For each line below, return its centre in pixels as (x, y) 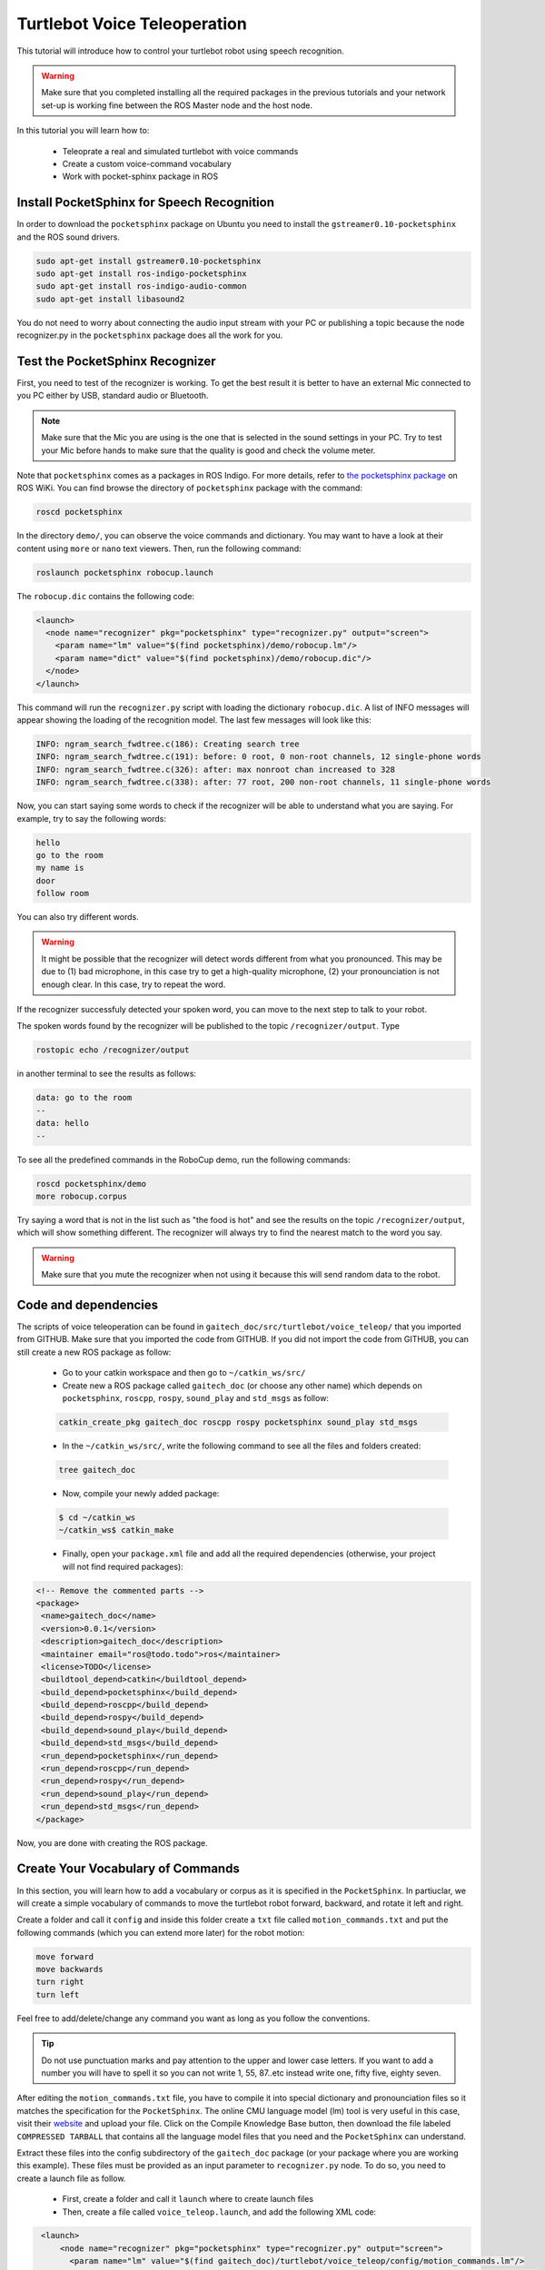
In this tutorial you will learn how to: (83, 131)
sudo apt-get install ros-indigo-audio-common (141, 286)
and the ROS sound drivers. (68, 237)
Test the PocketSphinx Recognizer (117, 361)
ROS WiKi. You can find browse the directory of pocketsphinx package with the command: (190, 488)
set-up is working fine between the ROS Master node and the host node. (177, 105)
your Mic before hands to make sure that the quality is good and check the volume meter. (208, 450)
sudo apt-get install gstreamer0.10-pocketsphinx (149, 261)
